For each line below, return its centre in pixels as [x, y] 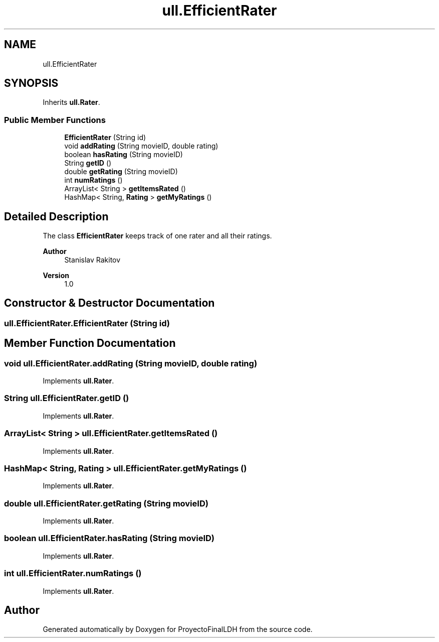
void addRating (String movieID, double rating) [141, 146]
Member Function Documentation [90, 343]
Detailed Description [56, 216]
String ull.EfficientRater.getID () [67, 398]
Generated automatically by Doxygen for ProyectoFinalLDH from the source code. [178, 629]
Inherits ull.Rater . [71, 102]
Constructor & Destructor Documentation [109, 303]
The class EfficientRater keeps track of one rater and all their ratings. [157, 236]
